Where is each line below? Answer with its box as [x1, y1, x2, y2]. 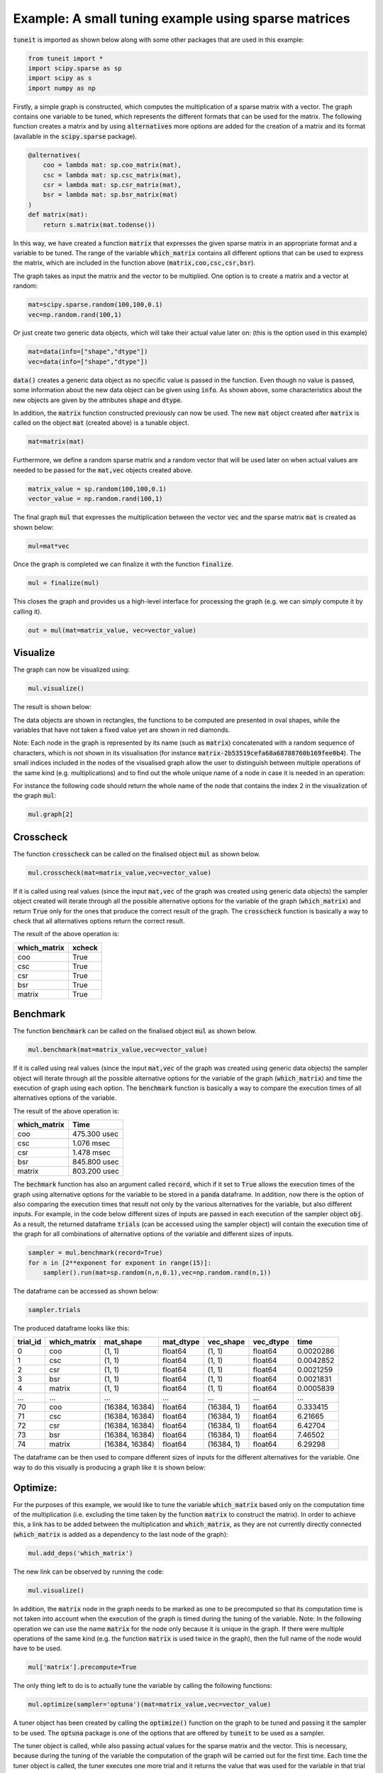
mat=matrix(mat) [28, 438, 85, 446]
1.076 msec [72, 1138, 111, 1148]
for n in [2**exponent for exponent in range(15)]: [28, 1259, 212, 1267]
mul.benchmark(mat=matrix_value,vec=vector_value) [28, 1046, 209, 1054]
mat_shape [104, 1337, 143, 1347]
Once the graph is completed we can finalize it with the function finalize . [13, 560, 234, 569]
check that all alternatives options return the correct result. [13, 917, 185, 926]
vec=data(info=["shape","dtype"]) [28, 357, 148, 365]
